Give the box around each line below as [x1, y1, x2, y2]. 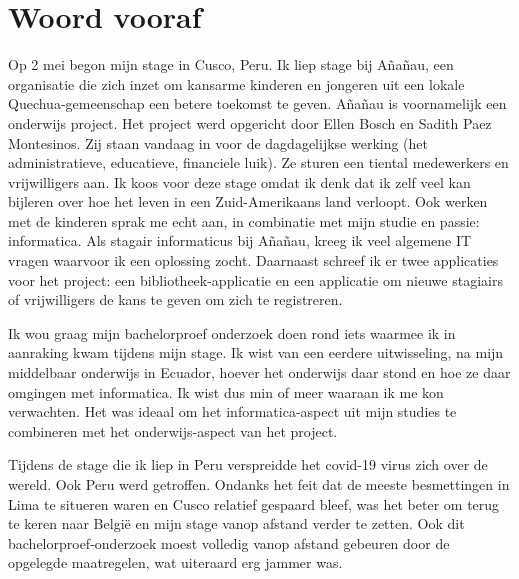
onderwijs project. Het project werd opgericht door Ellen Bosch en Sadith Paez [8, 112, 492, 133]
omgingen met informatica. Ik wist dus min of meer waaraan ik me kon [8, 381, 444, 402]
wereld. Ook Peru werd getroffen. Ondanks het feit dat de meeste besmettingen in [8, 474, 510, 494]
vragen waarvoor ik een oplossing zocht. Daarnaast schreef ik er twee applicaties [8, 250, 499, 271]
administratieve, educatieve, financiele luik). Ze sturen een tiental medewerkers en [8, 152, 509, 173]
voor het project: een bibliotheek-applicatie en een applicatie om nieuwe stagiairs [8, 269, 503, 290]
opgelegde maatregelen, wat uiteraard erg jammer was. [8, 552, 343, 573]
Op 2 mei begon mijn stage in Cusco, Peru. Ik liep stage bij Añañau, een [8, 54, 454, 75]
